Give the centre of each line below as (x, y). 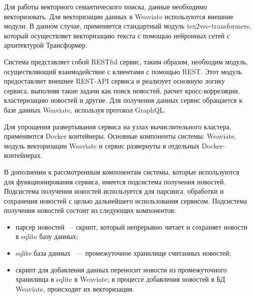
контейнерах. (23, 155)
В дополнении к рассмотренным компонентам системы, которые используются (122, 171)
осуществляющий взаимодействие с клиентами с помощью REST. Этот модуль (123, 71)
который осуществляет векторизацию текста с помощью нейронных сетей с (117, 35)
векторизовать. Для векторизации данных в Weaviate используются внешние (119, 16)
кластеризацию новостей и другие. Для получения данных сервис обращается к (123, 100)
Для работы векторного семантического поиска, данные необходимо (106, 6)
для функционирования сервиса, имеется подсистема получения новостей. (115, 181)
